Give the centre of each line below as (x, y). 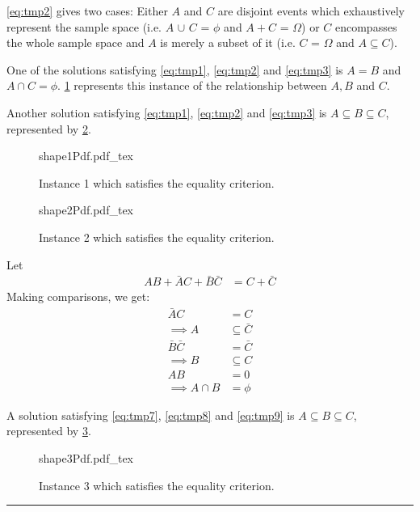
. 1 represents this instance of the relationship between (192, 85)
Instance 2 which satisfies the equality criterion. (157, 237)
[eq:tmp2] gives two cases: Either (87, 11)
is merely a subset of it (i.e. (228, 42)
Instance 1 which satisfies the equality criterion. (157, 182)
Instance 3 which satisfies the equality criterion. (157, 485)
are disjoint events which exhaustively (311, 11)
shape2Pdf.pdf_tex (86, 210)
